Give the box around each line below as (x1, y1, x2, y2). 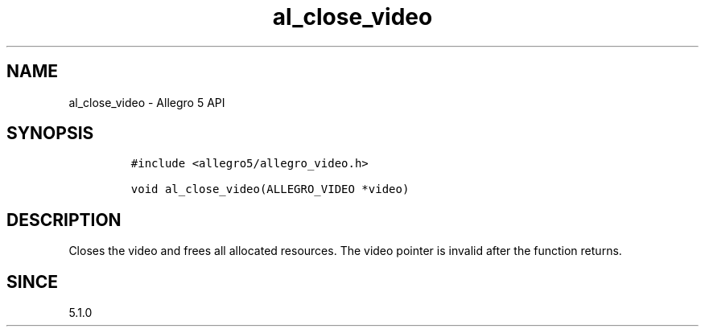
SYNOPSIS (6, 123, 94, 144)
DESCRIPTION (6, 209, 122, 230)
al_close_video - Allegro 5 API (68, 95, 225, 109)
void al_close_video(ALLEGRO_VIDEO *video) (130, 183, 410, 196)
